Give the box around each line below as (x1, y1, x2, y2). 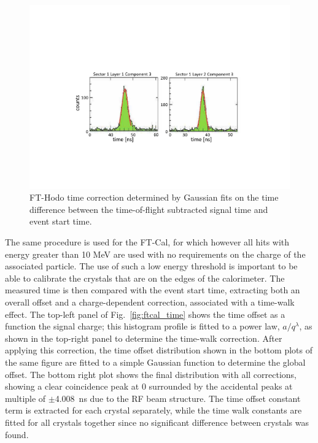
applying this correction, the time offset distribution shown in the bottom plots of (5, 344, 313, 356)
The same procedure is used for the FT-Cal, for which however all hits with (5, 236, 290, 248)
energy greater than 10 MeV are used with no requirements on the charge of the (5, 247, 306, 260)
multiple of (5, 391, 46, 404)
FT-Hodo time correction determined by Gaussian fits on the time (29, 191, 279, 204)
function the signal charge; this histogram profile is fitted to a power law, (5, 320, 280, 333)
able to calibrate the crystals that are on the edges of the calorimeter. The (5, 271, 285, 284)
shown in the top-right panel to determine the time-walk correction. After (5, 331, 282, 344)
